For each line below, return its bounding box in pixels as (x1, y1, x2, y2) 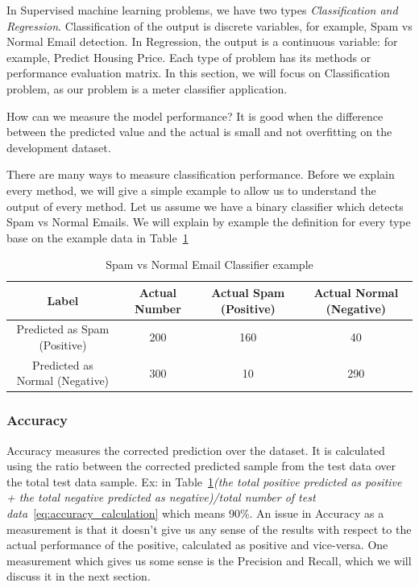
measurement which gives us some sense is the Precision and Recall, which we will (6, 552, 412, 568)
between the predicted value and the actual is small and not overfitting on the (6, 123, 392, 140)
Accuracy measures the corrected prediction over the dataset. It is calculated (6, 441, 385, 458)
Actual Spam (211, 283, 285, 300)
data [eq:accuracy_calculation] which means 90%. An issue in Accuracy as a (6, 505, 384, 522)
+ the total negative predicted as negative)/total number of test (6, 489, 316, 506)
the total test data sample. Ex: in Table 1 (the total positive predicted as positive (6, 473, 402, 490)
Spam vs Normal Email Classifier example (106, 256, 313, 273)
